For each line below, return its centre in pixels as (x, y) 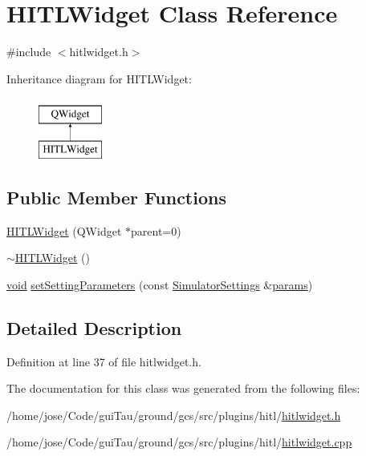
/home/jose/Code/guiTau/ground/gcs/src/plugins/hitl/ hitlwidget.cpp (179, 442)
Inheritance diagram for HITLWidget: (99, 78)
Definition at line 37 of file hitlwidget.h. (104, 361)
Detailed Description (94, 327)
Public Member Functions (116, 197)
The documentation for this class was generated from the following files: (183, 388)
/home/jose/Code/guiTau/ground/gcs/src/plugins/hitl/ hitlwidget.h (174, 415)
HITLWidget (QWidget (64, 230)
